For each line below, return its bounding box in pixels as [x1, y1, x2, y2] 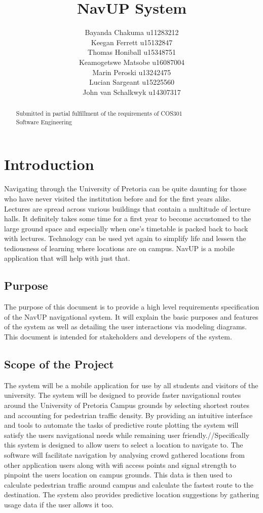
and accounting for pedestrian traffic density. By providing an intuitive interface [4, 409, 253, 420]
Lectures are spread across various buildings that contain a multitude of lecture [4, 203, 251, 214]
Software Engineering [16, 117, 72, 126]
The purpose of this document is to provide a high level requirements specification [4, 301, 259, 312]
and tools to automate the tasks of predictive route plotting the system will [4, 420, 239, 430]
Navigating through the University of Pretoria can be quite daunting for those [4, 183, 247, 194]
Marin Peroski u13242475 [92, 66, 171, 77]
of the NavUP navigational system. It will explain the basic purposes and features [4, 311, 258, 322]
